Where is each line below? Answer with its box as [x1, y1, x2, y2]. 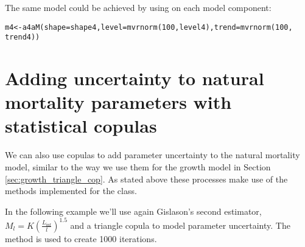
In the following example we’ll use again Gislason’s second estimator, [5, 204, 262, 217]
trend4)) [5, 33, 40, 42]
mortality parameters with [5, 89, 232, 114]
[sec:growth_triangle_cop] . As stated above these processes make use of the [5, 172, 288, 185]
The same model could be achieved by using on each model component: [5, 1, 272, 13]
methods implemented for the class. [5, 184, 137, 197]
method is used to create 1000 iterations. [5, 232, 157, 245]
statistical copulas [5, 113, 157, 138]
